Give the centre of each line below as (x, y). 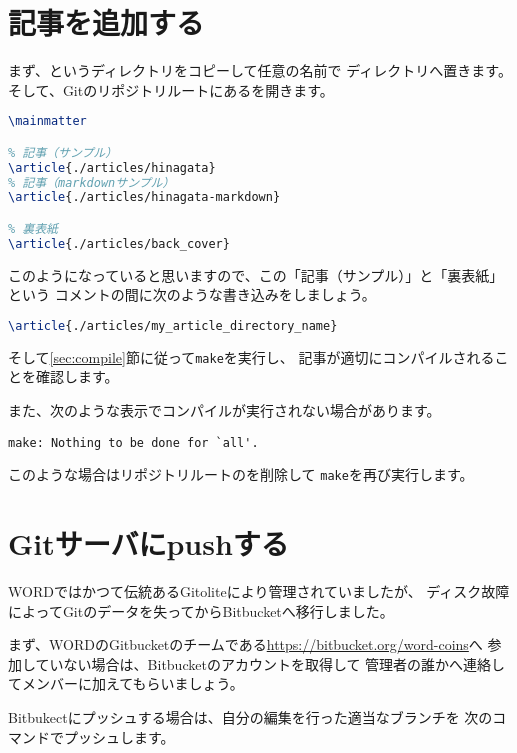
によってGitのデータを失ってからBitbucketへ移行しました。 (201, 610)
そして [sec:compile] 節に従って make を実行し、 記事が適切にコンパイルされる (251, 356)
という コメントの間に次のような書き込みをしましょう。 (192, 294)
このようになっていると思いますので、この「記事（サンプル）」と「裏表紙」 (256, 274)
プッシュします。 (119, 736)
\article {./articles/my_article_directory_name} (173, 325)
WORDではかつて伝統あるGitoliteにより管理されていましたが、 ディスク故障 (259, 591)
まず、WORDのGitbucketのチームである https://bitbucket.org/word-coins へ (245, 644)
